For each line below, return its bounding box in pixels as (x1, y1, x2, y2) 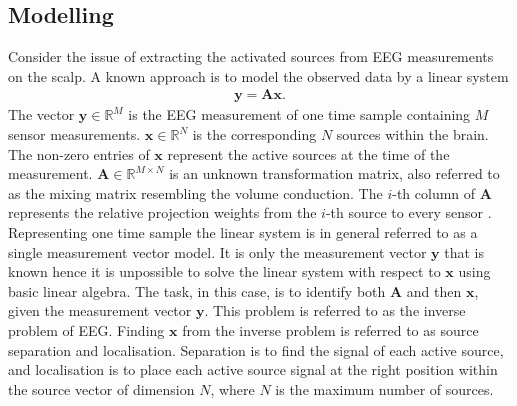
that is (444, 241, 485, 262)
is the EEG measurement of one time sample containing (128, 104, 471, 125)
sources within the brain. (336, 124, 489, 145)
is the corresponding (192, 124, 317, 145)
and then (406, 280, 462, 301)
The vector (8, 104, 75, 125)
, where (210, 378, 255, 399)
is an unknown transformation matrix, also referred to (169, 163, 500, 184)
